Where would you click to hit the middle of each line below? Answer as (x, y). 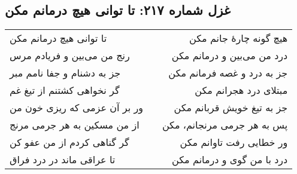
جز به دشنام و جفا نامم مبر (65, 73)
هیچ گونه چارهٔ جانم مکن (239, 38)
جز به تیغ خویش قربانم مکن (231, 108)
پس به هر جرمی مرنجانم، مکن (225, 125)
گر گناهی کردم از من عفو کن (69, 142)
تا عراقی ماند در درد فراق (63, 160)
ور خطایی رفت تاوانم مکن (234, 142)
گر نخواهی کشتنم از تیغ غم (65, 90)
